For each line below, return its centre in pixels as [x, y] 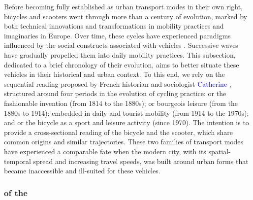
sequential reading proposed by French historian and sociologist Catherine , [118, 83]
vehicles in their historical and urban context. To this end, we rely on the [114, 74]
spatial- [220, 151]
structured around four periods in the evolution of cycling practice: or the [115, 93]
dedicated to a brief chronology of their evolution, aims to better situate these [122, 64]
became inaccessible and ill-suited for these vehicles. [82, 171]
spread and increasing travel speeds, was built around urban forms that [141, 161]
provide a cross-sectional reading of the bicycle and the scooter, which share [118, 132]
